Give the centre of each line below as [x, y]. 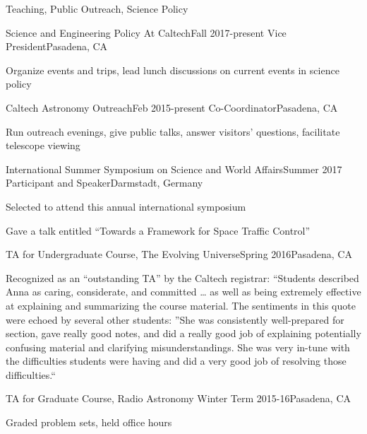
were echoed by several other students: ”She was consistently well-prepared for [175, 319]
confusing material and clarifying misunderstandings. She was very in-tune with [178, 347]
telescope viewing [43, 145]
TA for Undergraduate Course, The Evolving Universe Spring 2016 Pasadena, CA [179, 254]
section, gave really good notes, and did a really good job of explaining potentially [183, 333]
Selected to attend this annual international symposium [126, 206]
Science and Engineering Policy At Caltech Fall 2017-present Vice [146, 32]
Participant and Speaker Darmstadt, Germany [104, 183]
